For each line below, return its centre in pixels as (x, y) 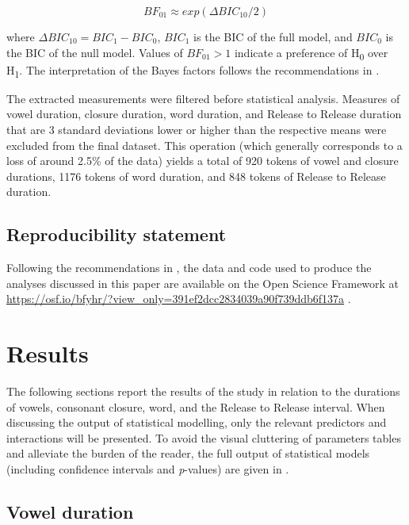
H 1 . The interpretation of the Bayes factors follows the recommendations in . (193, 71)
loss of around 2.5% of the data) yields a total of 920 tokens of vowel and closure (203, 161)
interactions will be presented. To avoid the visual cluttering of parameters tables (204, 437)
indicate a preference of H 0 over (311, 53)
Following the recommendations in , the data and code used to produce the (189, 268)
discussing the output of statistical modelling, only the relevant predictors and (197, 422)
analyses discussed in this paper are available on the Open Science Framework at (203, 283)
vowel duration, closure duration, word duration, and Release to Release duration (204, 114)
